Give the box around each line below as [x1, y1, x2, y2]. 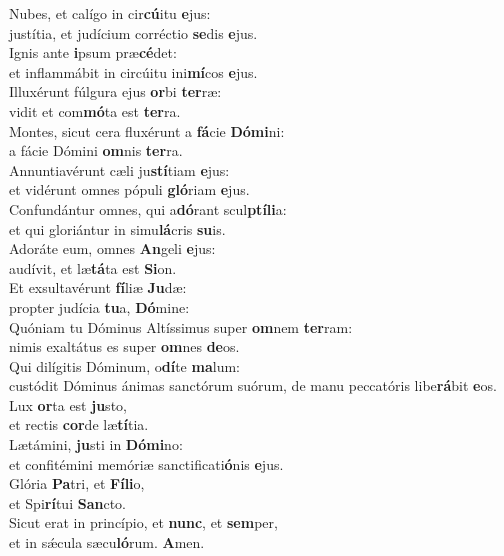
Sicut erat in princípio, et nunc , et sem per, [9, 512, 278, 533]
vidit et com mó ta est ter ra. [9, 100, 181, 121]
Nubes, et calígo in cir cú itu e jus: [9, 3, 211, 23]
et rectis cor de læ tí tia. [9, 414, 149, 435]
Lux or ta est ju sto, [9, 394, 127, 415]
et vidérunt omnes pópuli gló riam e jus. [9, 179, 250, 200]
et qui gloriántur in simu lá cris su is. [9, 218, 226, 239]
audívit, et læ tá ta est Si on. [9, 257, 177, 278]
